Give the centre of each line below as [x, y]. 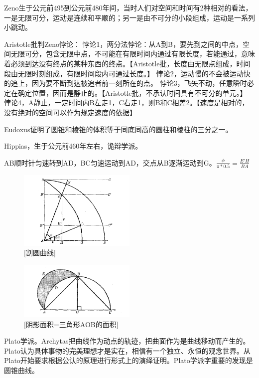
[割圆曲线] [40, 253]
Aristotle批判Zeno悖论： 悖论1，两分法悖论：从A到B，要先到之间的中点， [124, 44]
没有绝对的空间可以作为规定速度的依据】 [70, 112]
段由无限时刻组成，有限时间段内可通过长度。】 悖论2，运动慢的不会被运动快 [127, 73]
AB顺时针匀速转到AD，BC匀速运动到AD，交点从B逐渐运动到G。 [110, 162]
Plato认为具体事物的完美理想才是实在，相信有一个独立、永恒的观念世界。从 [127, 350]
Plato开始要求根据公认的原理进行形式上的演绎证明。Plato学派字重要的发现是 [129, 360]
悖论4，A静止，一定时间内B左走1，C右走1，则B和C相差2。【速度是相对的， [127, 102]
